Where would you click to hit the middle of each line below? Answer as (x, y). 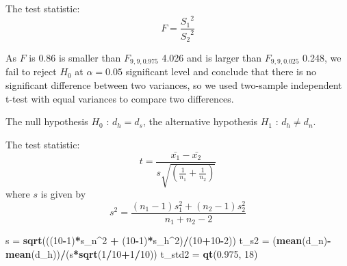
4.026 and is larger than (212, 57)
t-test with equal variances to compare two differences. (120, 98)
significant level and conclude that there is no (221, 71)
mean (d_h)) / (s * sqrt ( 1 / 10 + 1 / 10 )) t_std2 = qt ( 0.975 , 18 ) (132, 253)
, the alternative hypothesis (200, 121)
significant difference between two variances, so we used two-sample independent (174, 85)
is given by (63, 194)
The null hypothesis (47, 121)
